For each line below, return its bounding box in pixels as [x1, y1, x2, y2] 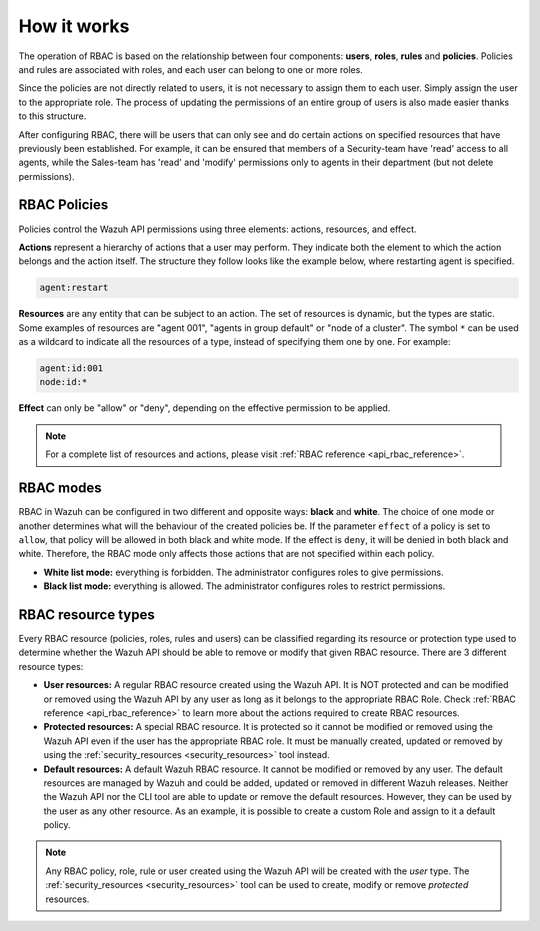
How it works [18, 15, 130, 37]
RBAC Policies [18, 196, 109, 214]
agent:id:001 [39, 363, 104, 374]
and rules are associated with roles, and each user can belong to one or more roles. [18, 63, 364, 75]
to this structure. [18, 110, 87, 122]
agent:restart [39, 282, 109, 294]
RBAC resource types [18, 606, 155, 623]
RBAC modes [18, 480, 102, 497]
